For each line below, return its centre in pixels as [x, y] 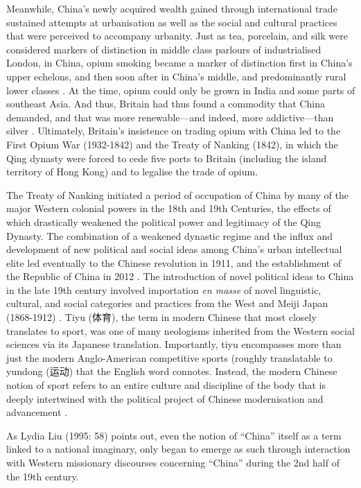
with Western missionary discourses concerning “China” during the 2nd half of [173, 462]
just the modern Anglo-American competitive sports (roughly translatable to [169, 357]
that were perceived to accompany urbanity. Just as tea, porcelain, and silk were [177, 36]
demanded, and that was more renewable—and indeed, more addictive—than [170, 117]
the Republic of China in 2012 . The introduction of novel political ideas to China [180, 276]
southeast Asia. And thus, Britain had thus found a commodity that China [166, 104]
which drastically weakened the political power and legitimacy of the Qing [164, 221]
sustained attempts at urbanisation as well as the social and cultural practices [172, 22]
